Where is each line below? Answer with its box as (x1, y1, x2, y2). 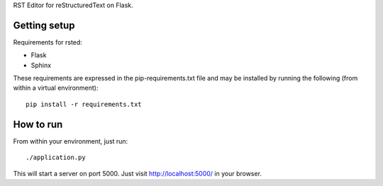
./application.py (26, 153, 86, 162)
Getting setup (13, 19, 75, 31)
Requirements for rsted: (13, 37, 83, 46)
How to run (13, 118, 63, 130)
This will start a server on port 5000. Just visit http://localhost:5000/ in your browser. (13, 169, 262, 178)
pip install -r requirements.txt (26, 100, 142, 108)
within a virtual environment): (13, 83, 99, 92)
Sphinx (30, 61, 52, 69)
